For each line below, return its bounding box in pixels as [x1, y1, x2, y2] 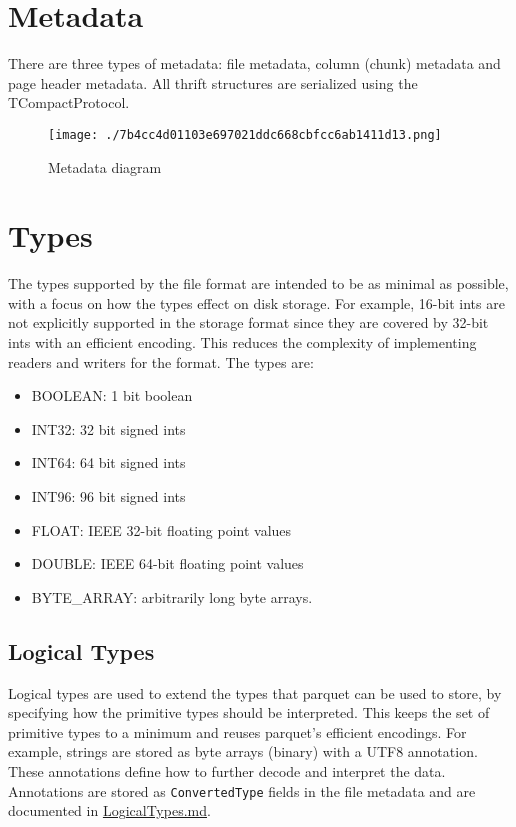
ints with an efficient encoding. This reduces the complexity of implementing [8, 332, 477, 353]
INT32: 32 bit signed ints [31, 418, 186, 439]
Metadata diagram [48, 156, 162, 177]
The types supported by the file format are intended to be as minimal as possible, [8, 273, 509, 294]
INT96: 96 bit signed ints [31, 486, 186, 507]
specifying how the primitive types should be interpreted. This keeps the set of [8, 702, 490, 723]
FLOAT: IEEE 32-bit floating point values [31, 519, 292, 540]
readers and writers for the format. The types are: [8, 351, 314, 372]
